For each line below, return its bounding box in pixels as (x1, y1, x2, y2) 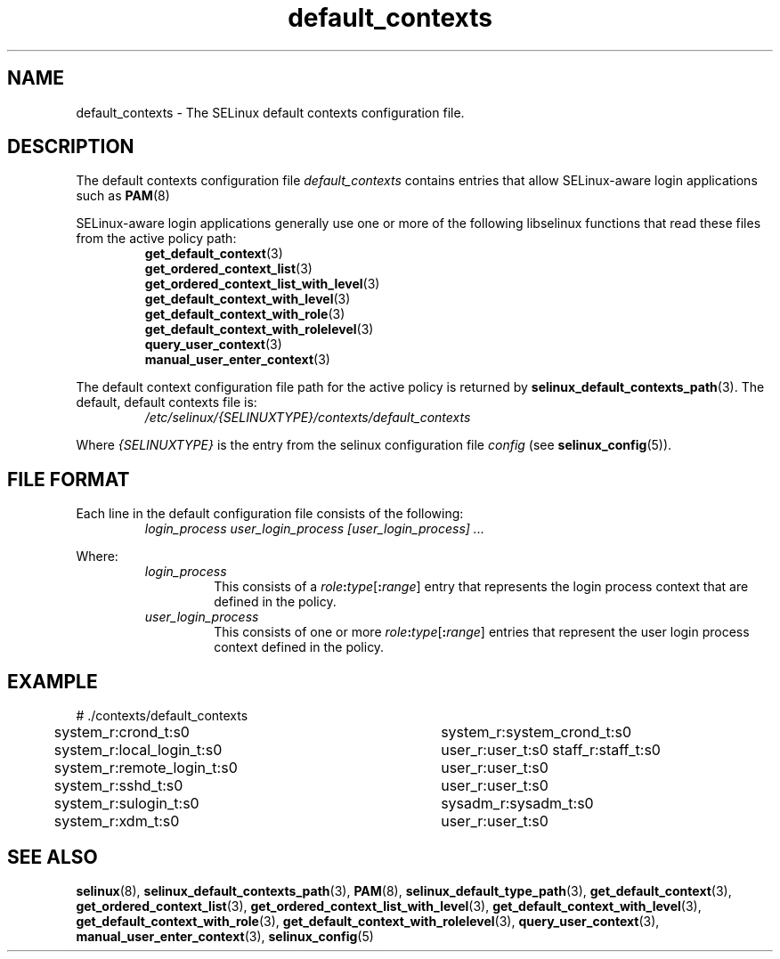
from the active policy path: (76, 231, 237, 247)
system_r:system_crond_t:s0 (441, 723, 631, 742)
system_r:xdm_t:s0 (53, 812, 180, 831)
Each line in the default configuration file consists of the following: (76, 506, 464, 522)
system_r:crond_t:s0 (53, 723, 190, 742)
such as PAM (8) (76, 188, 170, 204)
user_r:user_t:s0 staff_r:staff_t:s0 (441, 741, 661, 760)
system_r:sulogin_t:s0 (53, 794, 199, 813)
